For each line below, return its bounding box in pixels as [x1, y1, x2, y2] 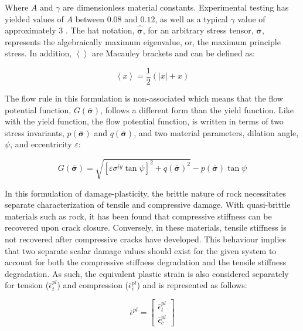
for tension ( [5, 279, 49, 291]
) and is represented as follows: [137, 279, 247, 291]
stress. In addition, [5, 47, 72, 59]
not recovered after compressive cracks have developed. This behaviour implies [5, 232, 287, 245]
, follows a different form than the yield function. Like [100, 103, 294, 116]
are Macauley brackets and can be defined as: [91, 47, 255, 59]
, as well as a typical [155, 12, 228, 25]
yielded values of [5, 12, 64, 25]
